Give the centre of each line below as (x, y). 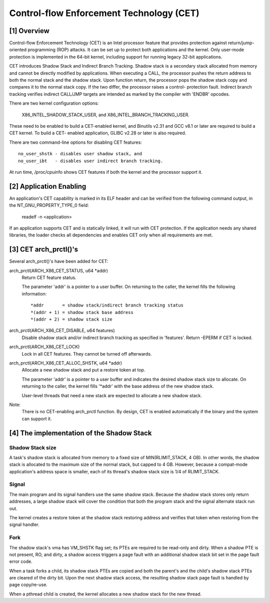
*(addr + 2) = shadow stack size (71, 320)
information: (34, 293)
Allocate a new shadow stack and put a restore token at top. (83, 370)
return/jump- (241, 43)
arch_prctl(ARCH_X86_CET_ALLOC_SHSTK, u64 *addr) (66, 363)
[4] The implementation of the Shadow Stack (80, 433)
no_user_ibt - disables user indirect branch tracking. (91, 161)
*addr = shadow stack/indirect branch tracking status (107, 305)
